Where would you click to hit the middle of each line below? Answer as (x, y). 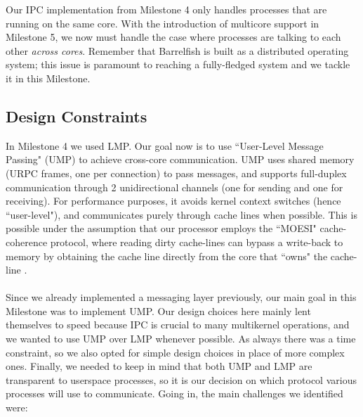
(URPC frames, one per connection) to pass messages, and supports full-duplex (176, 173)
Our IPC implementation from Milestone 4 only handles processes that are (166, 9)
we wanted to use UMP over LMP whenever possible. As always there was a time (181, 339)
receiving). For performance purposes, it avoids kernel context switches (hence (173, 201)
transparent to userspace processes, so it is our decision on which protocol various (181, 379)
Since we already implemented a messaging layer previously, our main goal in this (181, 297)
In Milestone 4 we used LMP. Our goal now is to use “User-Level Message (165, 145)
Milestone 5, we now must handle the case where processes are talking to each (173, 37)
